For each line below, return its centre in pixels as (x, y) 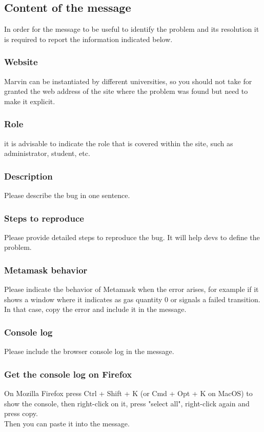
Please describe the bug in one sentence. (67, 195)
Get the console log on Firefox (68, 374)
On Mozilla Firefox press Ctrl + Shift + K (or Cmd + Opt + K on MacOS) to (128, 393)
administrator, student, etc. (47, 153)
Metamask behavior (46, 270)
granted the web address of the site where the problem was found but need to (126, 91)
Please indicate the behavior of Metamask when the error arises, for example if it (131, 289)
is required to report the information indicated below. (88, 39)
